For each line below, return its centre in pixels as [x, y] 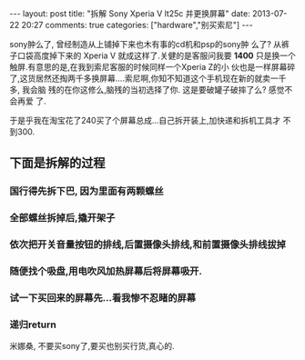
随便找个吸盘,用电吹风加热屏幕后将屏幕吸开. [106, 272]
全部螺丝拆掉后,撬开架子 [62, 218]
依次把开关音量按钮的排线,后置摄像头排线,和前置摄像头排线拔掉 [148, 245]
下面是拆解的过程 [57, 163]
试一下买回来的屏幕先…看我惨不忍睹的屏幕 [103, 298]
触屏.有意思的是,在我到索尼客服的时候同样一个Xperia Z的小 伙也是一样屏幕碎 [152, 67]
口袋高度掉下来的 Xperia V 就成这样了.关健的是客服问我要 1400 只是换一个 [156, 55]
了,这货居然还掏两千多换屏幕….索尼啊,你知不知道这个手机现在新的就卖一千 [148, 78]
